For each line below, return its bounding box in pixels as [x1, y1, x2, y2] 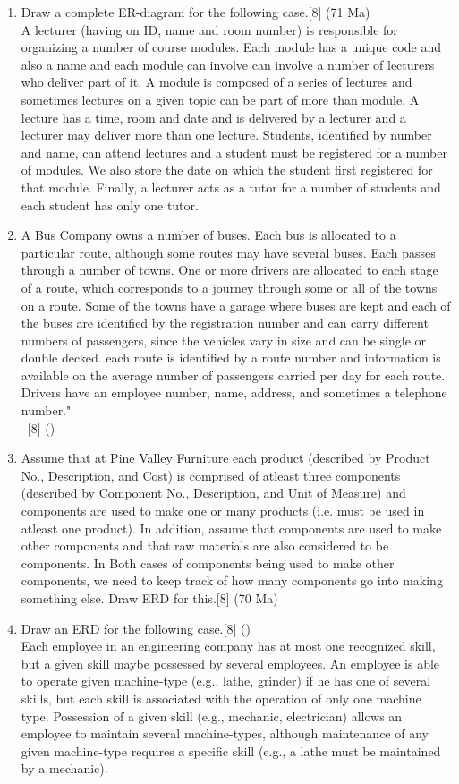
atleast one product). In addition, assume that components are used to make [21, 518, 442, 537]
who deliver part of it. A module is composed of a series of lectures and [21, 72, 412, 91]
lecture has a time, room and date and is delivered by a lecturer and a [21, 107, 406, 126]
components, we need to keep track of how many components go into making [21, 571, 443, 590]
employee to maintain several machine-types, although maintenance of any [21, 724, 429, 743]
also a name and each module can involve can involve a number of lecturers [21, 55, 435, 73]
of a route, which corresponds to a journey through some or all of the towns [21, 277, 438, 296]
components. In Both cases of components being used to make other [21, 553, 395, 572]
